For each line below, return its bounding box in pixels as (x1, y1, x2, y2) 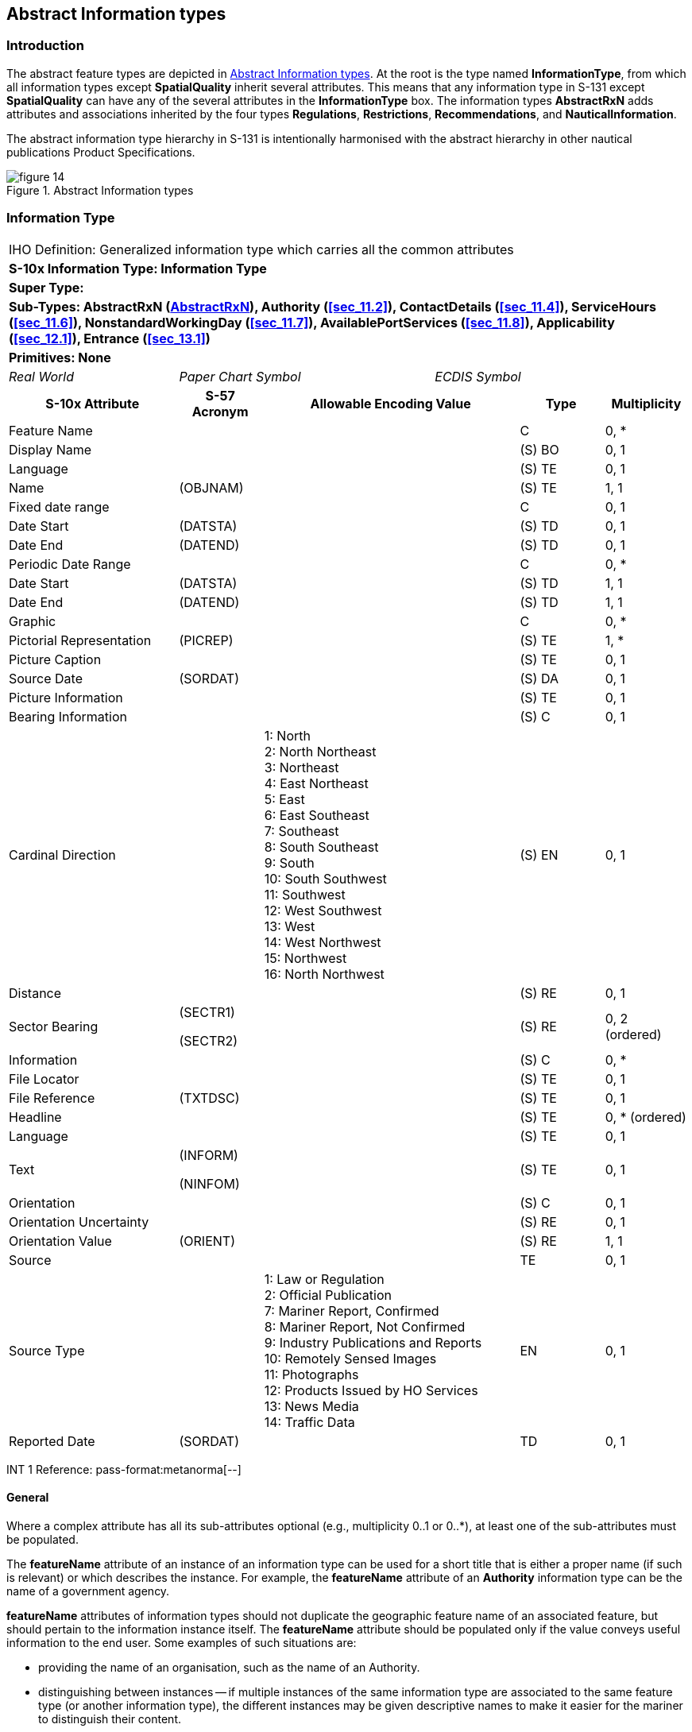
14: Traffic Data (264, 1413, 355, 1430)
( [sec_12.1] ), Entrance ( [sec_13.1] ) (9, 330, 211, 346)
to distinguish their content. (38, 1711, 182, 1726)
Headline (9, 1108, 62, 1125)
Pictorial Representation (9, 632, 152, 648)
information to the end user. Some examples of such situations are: (6, 1635, 357, 1649)
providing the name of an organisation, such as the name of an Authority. (38, 1660, 420, 1674)
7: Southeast (264, 822, 339, 839)
